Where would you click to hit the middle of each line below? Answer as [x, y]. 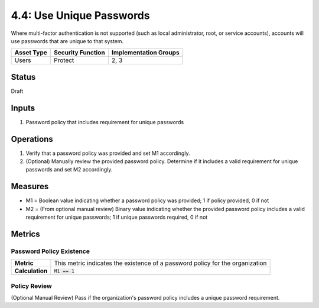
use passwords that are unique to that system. [67, 41]
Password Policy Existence [50, 251]
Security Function [80, 53]
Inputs [23, 108]
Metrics [26, 234]
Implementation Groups [145, 53]
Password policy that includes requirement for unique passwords [105, 122]
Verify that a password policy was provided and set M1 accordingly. [108, 153]
